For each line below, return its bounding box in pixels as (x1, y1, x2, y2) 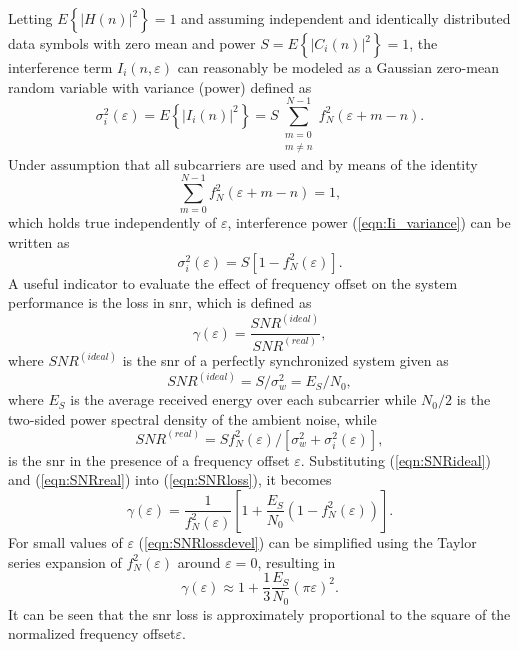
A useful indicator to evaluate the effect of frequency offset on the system (8, 272, 458, 293)
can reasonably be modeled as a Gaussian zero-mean (177, 57, 499, 77)
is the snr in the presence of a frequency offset (8, 449, 290, 470)
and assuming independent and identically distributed (181, 8, 511, 28)
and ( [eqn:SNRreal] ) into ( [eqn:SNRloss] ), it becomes (8, 469, 332, 490)
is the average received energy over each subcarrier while (70, 389, 417, 410)
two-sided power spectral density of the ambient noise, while (8, 408, 377, 429)
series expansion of (8, 551, 122, 572)
